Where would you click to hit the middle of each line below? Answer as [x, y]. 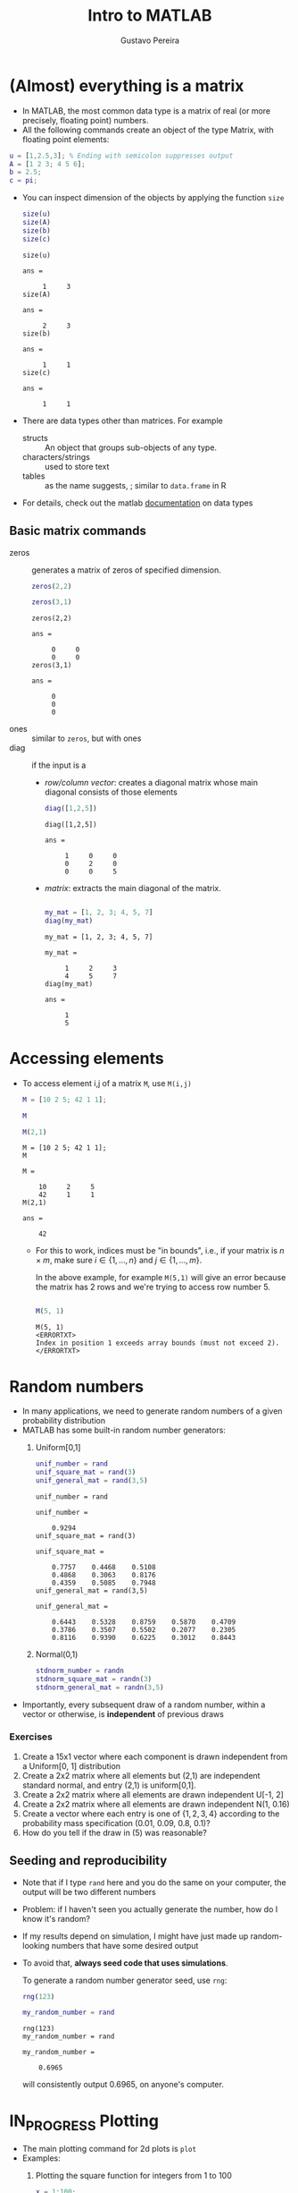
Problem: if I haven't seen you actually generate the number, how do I [150, 1909]
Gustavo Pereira [150, 40]
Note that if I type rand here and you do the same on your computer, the [154, 1882]
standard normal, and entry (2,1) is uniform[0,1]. [109, 1785]
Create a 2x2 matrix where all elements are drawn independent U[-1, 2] [153, 1794]
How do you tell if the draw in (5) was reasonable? [114, 1832]
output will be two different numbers [89, 1891]
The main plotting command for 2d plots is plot [109, 2148]
